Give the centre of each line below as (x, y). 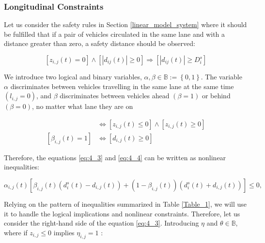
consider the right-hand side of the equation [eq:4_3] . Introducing (101, 223)
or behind (216, 96)
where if (16, 232)
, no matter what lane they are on (83, 106)
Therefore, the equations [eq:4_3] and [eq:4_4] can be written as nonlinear (115, 157)
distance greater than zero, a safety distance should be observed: (100, 43)
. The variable (221, 76)
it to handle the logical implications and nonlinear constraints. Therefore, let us (122, 213)
